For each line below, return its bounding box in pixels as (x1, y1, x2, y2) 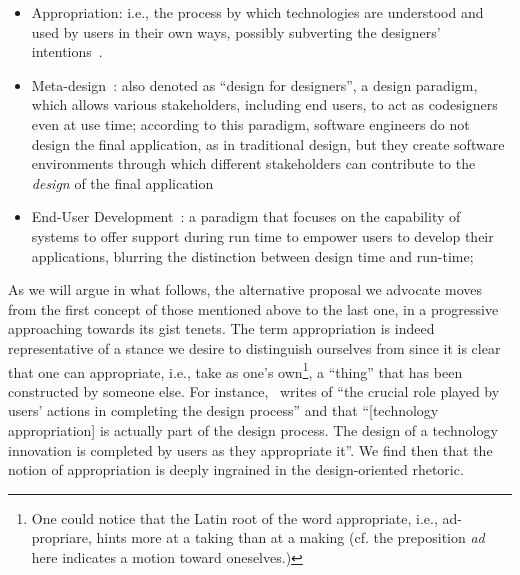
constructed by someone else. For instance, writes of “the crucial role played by (8, 380, 500, 401)
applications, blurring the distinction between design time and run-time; (31, 245, 474, 266)
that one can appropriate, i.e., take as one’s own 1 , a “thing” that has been (8, 358, 463, 382)
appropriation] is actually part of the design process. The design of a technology (8, 419, 498, 440)
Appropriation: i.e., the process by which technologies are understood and (31, 2, 484, 22)
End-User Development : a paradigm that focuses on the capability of (31, 206, 461, 227)
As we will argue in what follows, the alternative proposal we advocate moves (8, 279, 483, 300)
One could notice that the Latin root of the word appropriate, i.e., (31, 507, 438, 528)
